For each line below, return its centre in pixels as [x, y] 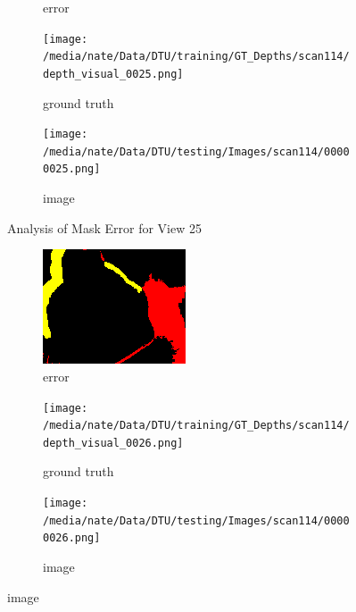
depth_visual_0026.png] [113, 443]
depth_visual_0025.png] [113, 74]
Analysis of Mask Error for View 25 [104, 227]
